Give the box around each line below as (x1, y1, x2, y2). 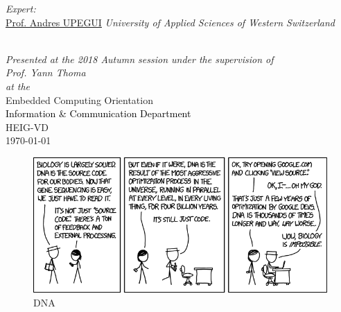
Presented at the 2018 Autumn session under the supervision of (6, 51, 274, 66)
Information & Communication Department (6, 106, 191, 121)
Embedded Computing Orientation (6, 92, 153, 107)
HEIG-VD (6, 119, 49, 134)
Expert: (6, 1, 36, 15)
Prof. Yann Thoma (6, 65, 86, 80)
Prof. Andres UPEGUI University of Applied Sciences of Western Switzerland (6, 15, 335, 29)
